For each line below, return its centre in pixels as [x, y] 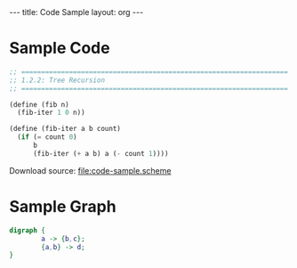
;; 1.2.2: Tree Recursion [57, 80]
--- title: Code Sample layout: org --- [76, 12]
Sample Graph [63, 207]
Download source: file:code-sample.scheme [90, 170]
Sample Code [60, 49]
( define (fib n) [39, 104]
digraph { [28, 230]
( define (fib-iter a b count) [65, 129]
